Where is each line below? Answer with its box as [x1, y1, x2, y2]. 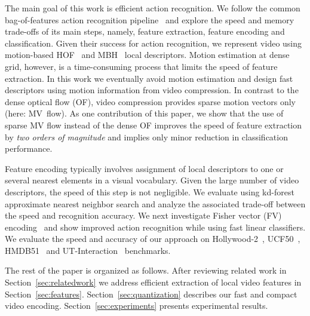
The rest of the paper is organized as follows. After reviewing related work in [5, 264, 287, 277]
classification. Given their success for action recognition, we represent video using [5, 36, 302, 49]
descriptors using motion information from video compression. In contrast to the [5, 84, 299, 96]
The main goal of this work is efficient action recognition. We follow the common [5, 2, 300, 14]
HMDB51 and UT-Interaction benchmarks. [5, 244, 171, 256]
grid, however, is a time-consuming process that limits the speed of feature [5, 60, 278, 72]
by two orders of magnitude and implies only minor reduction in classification [5, 130, 288, 143]
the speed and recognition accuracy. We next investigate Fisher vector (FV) [5, 209, 282, 222]
